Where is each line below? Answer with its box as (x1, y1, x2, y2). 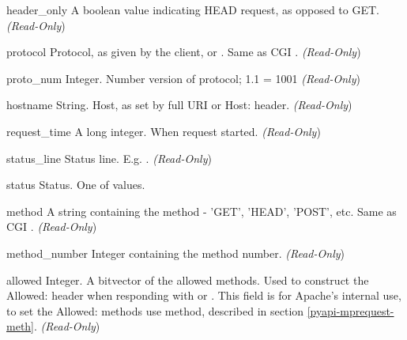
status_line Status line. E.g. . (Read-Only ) (6, 149, 212, 166)
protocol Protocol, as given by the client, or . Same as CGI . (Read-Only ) (6, 43, 361, 60)
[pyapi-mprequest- (307, 302, 394, 319)
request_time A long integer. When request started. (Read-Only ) (6, 123, 321, 139)
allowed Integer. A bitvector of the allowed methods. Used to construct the (6, 271, 369, 288)
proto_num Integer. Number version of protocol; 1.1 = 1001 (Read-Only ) (6, 70, 360, 86)
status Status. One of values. (6, 176, 145, 193)
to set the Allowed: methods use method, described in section (6, 302, 304, 319)
